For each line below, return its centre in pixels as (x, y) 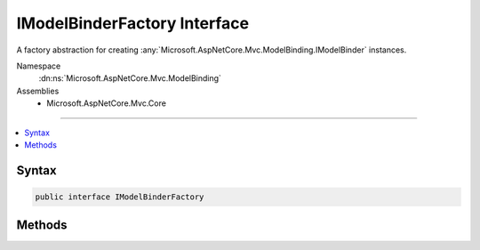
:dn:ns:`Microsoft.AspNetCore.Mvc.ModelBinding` (130, 78)
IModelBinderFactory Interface (132, 23)
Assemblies (38, 91)
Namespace (39, 66)
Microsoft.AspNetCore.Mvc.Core (106, 103)
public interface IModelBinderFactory (120, 197)
